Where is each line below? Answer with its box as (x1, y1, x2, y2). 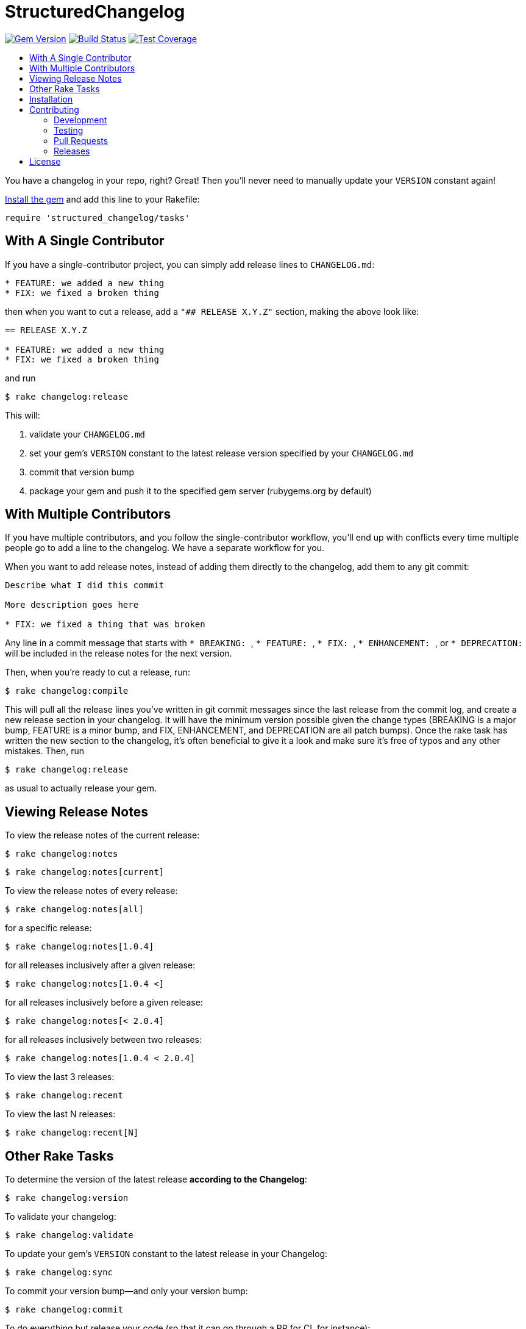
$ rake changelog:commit (5, 1305, 123, 1315)
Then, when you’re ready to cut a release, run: (5, 667, 190, 678)
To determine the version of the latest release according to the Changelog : (5, 1174, 307, 1185)
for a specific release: (5, 923, 92, 934)
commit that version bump (29, 466, 135, 477)
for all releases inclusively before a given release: (5, 997, 203, 1008)
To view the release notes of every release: (5, 885, 178, 896)
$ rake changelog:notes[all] (5, 904, 144, 915)
